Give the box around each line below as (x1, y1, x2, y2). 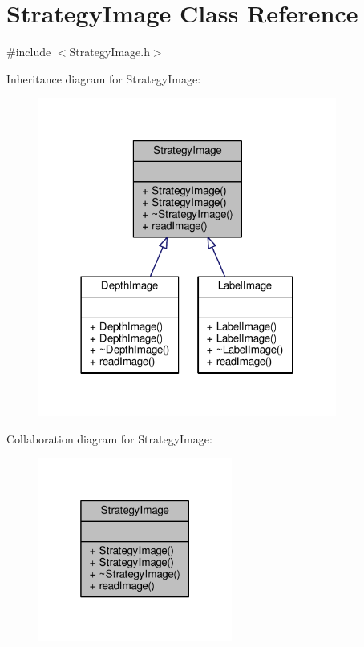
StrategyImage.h (69, 43, 150, 60)
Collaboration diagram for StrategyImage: (6, 430, 212, 447)
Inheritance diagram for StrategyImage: (6, 70, 201, 87)
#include (6, 43, 51, 60)
